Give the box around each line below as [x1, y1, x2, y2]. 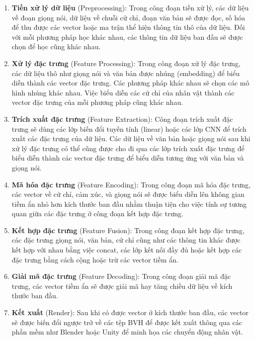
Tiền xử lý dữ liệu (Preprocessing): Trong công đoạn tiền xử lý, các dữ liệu [11, 2, 249, 12]
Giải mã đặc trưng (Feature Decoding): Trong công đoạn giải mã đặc [11, 271, 231, 281]
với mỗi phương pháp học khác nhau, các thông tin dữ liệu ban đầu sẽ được [11, 31, 243, 42]
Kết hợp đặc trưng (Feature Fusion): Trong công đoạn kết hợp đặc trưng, [11, 225, 245, 235]
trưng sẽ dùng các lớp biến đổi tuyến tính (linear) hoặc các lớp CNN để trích [11, 123, 247, 134]
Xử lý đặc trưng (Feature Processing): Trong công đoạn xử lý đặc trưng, [11, 58, 241, 68]
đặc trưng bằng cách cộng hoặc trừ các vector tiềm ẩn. [11, 254, 178, 264]
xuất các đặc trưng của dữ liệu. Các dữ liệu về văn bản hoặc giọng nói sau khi [11, 133, 251, 144]
